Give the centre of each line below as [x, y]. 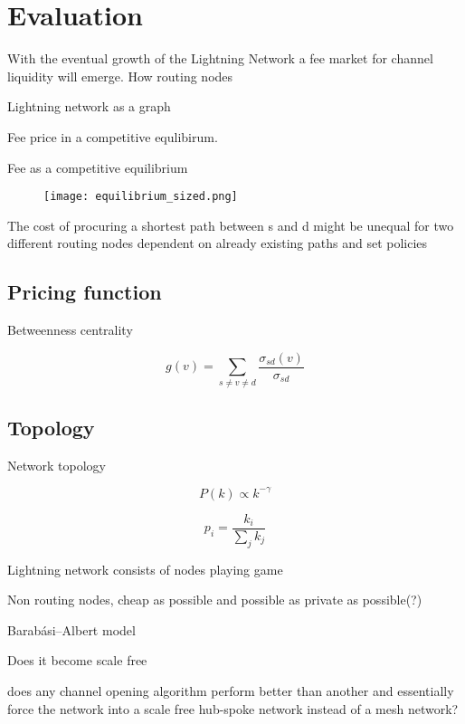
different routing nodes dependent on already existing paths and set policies [218, 243]
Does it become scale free [77, 660]
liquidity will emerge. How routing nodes [120, 76]
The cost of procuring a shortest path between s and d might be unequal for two [231, 225]
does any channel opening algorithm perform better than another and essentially [231, 691]
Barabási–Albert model [71, 629]
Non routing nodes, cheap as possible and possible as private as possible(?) [215, 600]
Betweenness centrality [70, 330]
